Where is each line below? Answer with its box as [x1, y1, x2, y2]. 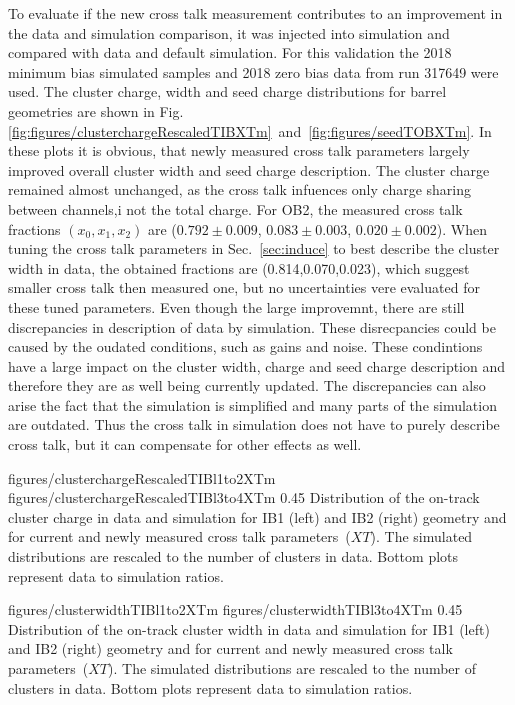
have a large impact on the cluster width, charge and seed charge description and [8, 355, 506, 376]
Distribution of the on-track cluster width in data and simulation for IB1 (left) [8, 618, 490, 639]
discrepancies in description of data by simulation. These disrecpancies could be [8, 316, 496, 337]
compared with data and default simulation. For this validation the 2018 [8, 42, 452, 63]
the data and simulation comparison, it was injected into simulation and [8, 22, 450, 43]
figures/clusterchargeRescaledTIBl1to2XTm [8, 467, 276, 488]
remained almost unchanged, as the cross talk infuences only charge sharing [8, 179, 471, 200]
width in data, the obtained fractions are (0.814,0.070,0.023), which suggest [8, 257, 470, 278]
